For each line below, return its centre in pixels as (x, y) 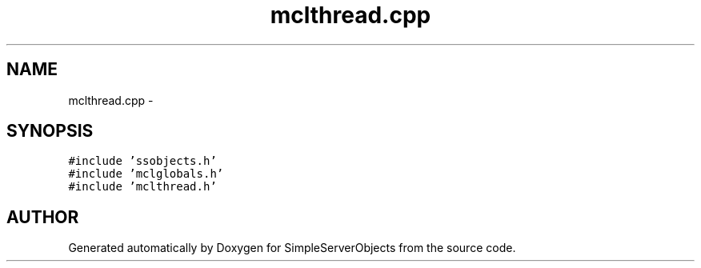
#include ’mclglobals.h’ (146, 174)
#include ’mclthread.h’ (142, 187)
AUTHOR (43, 217)
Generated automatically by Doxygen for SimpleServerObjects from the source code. (292, 248)
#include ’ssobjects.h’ (142, 161)
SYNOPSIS (50, 131)
